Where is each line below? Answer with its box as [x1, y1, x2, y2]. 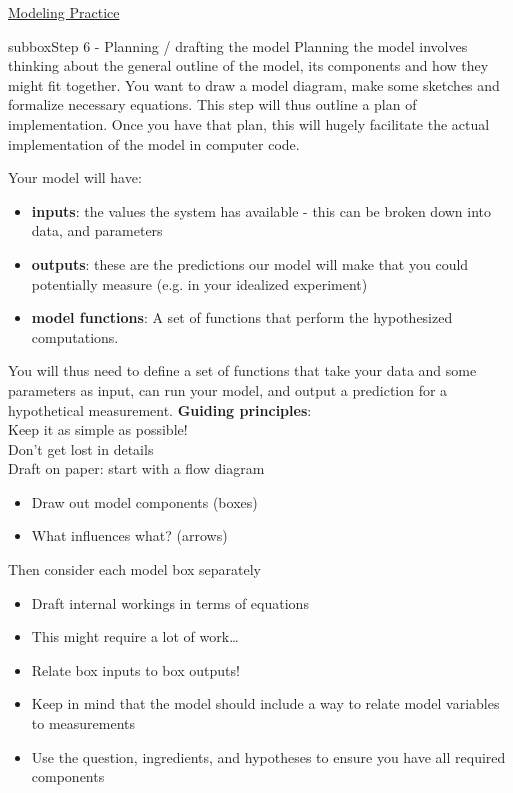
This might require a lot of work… [31, 626, 239, 647]
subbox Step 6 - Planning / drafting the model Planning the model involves [8, 35, 468, 56]
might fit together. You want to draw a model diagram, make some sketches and [8, 74, 500, 95]
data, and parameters [31, 220, 163, 241]
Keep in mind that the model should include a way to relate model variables [31, 693, 500, 714]
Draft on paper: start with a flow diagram [8, 458, 265, 479]
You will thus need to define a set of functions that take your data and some [8, 360, 477, 381]
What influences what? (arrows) [31, 525, 228, 546]
